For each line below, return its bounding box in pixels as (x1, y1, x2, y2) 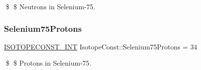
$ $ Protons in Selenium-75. (5, 58, 91, 68)
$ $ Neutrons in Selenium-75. (5, 1, 95, 11)
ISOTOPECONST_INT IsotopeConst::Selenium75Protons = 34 (4, 41, 198, 51)
